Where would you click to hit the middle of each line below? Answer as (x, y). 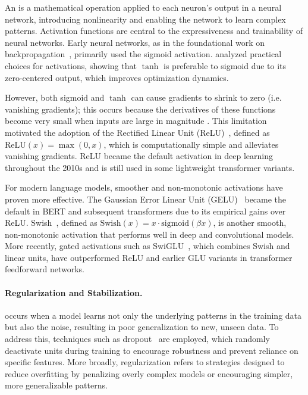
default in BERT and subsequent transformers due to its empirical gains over (145, 211)
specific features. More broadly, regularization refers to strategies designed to (145, 362)
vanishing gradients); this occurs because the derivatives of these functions (140, 109)
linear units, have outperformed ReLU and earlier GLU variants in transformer (149, 257)
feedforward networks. (45, 269)
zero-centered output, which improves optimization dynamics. (117, 77)
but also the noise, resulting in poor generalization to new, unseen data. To (142, 327)
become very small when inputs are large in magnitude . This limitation (136, 121)
